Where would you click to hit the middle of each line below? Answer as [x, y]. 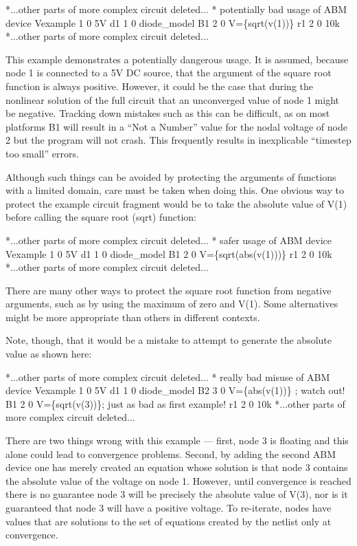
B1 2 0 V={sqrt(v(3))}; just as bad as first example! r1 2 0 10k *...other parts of [175, 403]
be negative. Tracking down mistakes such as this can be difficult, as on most [168, 113]
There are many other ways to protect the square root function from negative [169, 290]
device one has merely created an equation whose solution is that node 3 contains [177, 467]
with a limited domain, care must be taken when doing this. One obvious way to [175, 190]
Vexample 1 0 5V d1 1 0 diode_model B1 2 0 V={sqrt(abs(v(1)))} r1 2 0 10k [169, 253]
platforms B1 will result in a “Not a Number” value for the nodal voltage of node [176, 126]
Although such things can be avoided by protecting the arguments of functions [171, 176]
